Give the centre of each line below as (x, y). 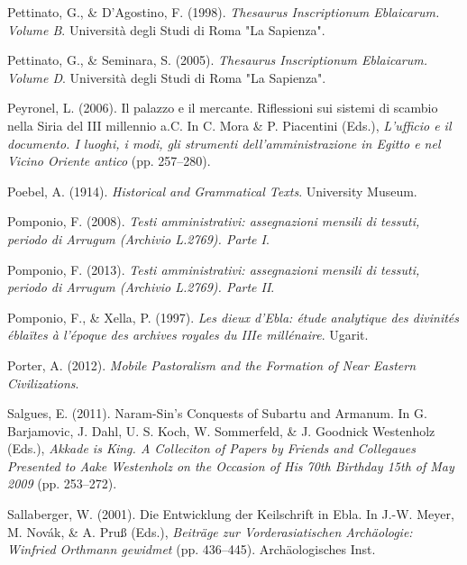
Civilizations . (43, 383)
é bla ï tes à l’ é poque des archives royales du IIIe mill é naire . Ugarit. (188, 335)
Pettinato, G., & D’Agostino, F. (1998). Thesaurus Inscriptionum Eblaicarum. (224, 12)
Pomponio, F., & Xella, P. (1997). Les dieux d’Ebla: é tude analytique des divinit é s (233, 317)
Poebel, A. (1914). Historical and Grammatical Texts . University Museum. (212, 191)
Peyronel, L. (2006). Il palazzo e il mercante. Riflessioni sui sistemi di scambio (223, 108)
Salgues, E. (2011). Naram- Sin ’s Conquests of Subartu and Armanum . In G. (217, 413)
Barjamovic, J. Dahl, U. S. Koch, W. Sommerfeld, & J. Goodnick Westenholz (221, 430)
